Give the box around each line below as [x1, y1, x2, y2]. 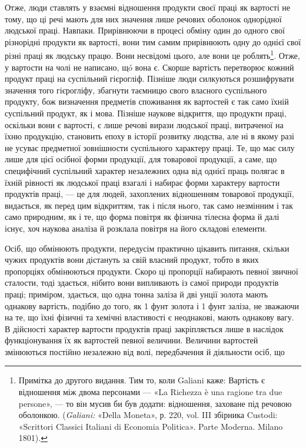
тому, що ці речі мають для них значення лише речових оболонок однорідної [5, 12, 282, 25]
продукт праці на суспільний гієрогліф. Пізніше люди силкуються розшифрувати [5, 72, 294, 85]
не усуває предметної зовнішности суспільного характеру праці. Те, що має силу [5, 141, 295, 153]
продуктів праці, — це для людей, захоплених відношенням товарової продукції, [5, 188, 294, 200]
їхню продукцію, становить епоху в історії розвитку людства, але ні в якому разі [5, 130, 294, 142]
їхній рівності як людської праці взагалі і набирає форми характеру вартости [5, 176, 280, 188]
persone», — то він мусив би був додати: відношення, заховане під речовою [18, 397, 292, 409]
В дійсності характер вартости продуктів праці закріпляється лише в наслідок [5, 322, 284, 335]
